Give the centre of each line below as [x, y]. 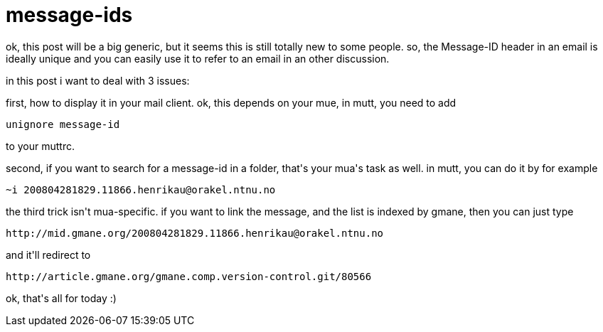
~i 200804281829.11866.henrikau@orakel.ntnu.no [141, 189]
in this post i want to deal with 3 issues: [98, 80]
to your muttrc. [41, 146]
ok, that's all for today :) [61, 298]
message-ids [69, 15]
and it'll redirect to [48, 255]
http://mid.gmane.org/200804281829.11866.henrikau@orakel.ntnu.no [195, 233]
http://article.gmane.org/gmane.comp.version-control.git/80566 [189, 276]
